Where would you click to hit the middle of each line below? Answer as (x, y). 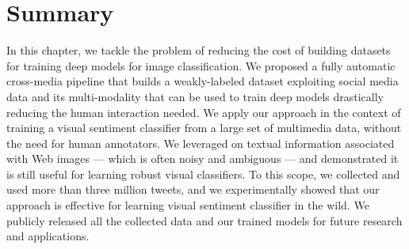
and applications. (48, 236)
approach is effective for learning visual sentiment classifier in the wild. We (188, 205)
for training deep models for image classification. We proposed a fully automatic (201, 65)
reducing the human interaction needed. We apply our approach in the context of (204, 112)
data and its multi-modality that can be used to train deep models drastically (195, 96)
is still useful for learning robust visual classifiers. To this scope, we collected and (203, 174)
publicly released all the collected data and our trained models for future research (204, 220)
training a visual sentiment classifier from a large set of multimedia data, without (204, 128)
